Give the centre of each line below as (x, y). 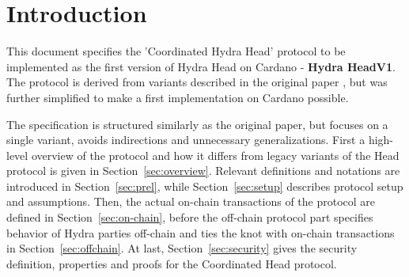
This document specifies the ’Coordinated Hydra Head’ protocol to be (176, 51)
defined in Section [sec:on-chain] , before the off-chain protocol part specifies (190, 217)
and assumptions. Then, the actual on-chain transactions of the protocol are (191, 201)
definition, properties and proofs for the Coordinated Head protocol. (172, 263)
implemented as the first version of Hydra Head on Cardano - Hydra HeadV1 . (201, 66)
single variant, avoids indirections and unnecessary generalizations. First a (186, 140)
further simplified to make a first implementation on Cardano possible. (178, 97)
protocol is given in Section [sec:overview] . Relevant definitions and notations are (203, 171)
